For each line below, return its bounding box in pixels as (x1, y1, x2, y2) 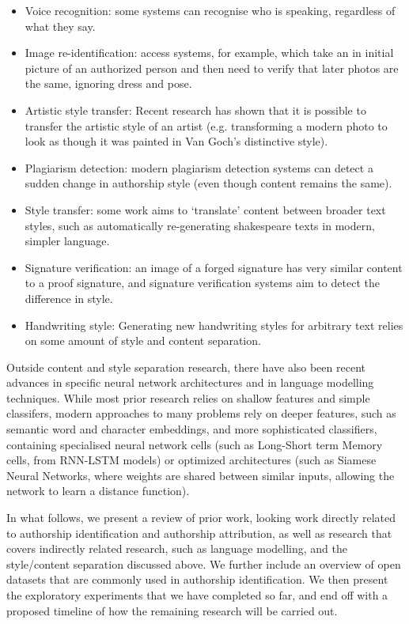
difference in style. (25, 289, 113, 306)
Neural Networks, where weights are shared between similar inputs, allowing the (6, 467, 395, 483)
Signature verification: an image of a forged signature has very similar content (25, 259, 403, 275)
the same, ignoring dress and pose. (25, 75, 192, 92)
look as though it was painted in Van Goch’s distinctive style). (25, 133, 328, 149)
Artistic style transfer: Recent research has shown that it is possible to (25, 101, 366, 118)
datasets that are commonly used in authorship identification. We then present (6, 571, 388, 588)
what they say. (25, 17, 96, 34)
